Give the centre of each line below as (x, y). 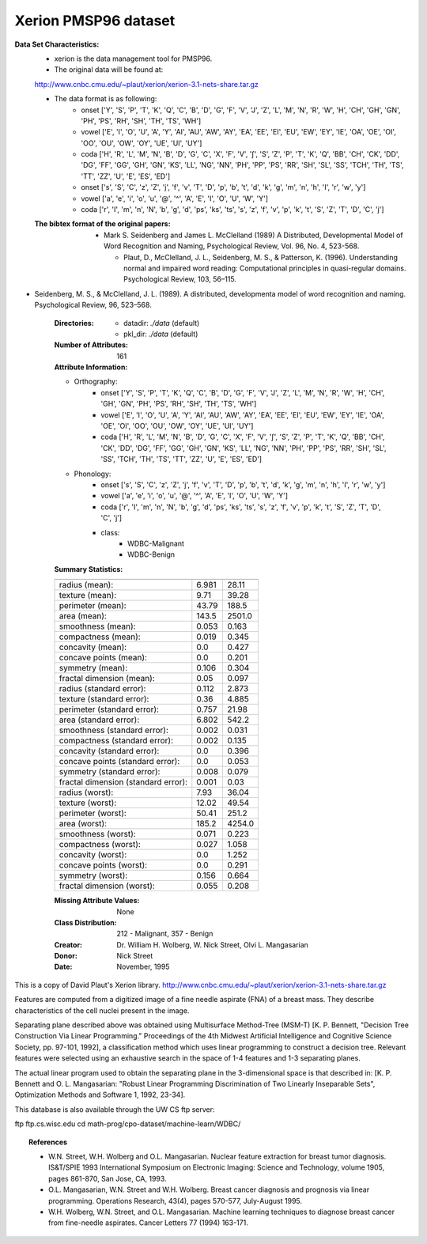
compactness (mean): (100, 637)
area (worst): (83, 824)
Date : (63, 967)
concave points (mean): (103, 658)
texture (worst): (88, 803)
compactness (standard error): (116, 741)
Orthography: (96, 382)
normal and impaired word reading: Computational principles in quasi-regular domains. (265, 268)
